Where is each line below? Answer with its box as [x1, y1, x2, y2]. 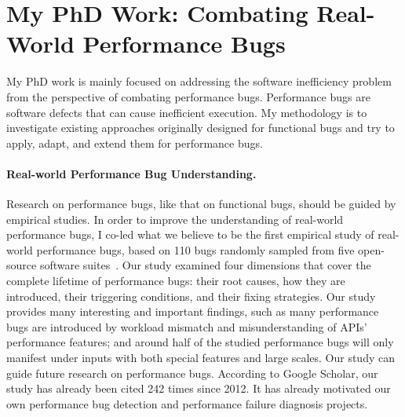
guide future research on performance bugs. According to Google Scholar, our [6, 364, 378, 381]
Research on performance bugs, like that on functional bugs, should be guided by [6, 196, 396, 212]
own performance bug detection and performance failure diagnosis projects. [6, 395, 368, 412]
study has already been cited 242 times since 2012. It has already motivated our [6, 380, 391, 397]
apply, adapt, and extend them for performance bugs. [6, 134, 263, 151]
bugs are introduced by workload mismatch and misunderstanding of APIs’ [6, 318, 367, 335]
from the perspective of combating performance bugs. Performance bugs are [6, 88, 370, 104]
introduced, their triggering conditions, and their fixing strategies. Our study [6, 287, 376, 304]
